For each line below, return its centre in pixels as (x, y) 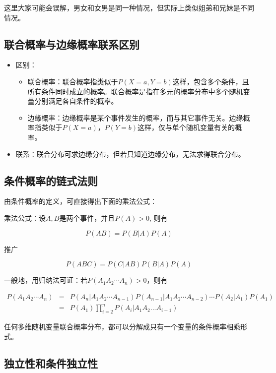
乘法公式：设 (25, 218)
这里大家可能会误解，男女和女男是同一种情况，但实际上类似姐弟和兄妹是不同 (129, 7)
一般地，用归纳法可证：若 (46, 280)
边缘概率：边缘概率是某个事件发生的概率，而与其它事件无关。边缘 (135, 117)
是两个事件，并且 (87, 218)
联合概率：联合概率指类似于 (73, 81)
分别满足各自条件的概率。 (76, 101)
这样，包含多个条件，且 (211, 81)
